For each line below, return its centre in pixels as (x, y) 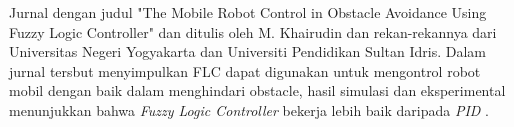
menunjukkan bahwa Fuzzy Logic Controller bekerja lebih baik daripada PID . (249, 109)
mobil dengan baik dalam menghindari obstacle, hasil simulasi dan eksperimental (257, 90)
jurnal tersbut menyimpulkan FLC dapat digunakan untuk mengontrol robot (245, 70)
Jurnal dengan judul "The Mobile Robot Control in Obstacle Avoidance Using (248, 12)
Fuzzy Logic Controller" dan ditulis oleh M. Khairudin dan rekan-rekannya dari (253, 31)
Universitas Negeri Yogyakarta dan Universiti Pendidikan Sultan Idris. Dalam (247, 51)
